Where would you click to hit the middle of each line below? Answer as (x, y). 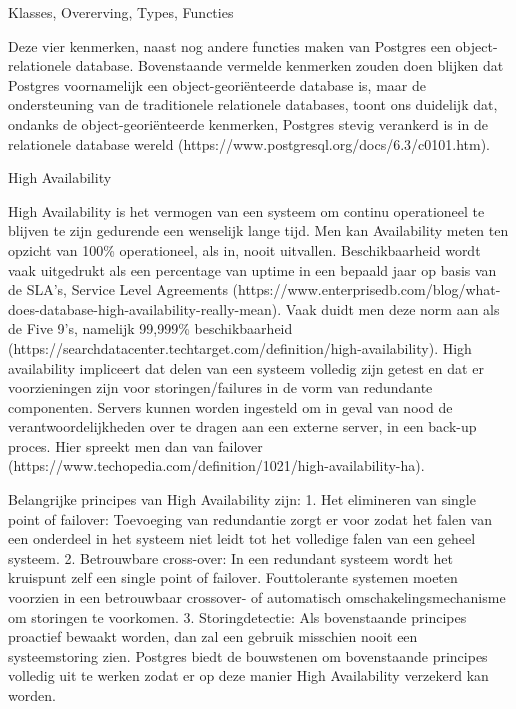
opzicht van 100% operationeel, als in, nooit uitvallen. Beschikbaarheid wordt (244, 249)
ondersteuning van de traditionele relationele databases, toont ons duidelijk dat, (253, 104)
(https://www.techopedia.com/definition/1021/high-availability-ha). (216, 465)
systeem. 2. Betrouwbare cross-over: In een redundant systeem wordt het (230, 557)
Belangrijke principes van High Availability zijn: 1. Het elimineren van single (242, 499)
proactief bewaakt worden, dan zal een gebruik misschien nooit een (213, 636)
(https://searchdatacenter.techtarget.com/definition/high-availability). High (240, 347)
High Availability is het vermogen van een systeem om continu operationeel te (246, 210)
